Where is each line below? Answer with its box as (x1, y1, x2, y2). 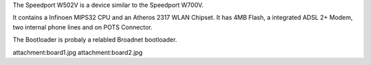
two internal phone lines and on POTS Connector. (12, 23, 153, 31)
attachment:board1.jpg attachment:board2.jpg (12, 48, 143, 56)
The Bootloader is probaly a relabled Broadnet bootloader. (12, 36, 178, 44)
